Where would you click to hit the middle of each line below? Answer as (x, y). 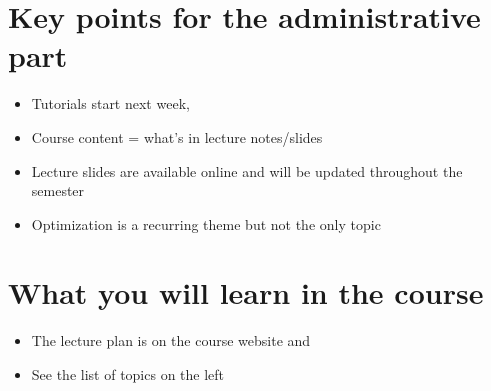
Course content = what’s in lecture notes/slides (177, 136)
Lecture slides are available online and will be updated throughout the (247, 170)
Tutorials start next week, (110, 103)
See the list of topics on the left (128, 374)
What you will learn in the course (246, 292)
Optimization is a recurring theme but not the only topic (206, 223)
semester (58, 190)
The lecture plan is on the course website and (171, 340)
